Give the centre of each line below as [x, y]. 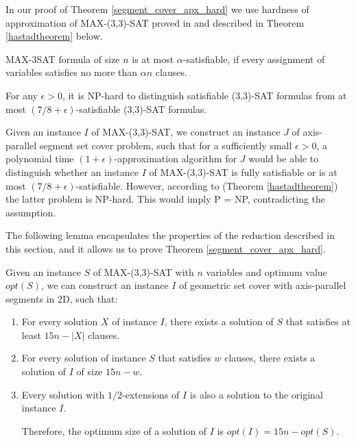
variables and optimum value [266, 271]
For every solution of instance [84, 358]
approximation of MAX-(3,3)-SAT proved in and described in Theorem [155, 22]
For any [22, 95]
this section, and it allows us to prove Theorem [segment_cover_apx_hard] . [166, 248]
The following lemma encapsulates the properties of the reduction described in [170, 235]
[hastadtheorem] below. [54, 36]
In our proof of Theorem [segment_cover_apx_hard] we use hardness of [157, 9]
